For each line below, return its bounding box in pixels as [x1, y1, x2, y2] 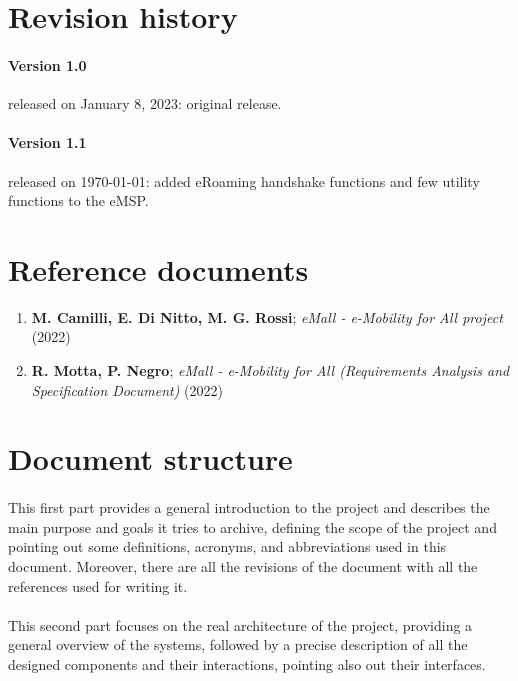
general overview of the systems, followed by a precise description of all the [8, 634, 468, 655]
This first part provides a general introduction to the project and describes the [8, 497, 490, 518]
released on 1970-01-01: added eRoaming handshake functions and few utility [8, 170, 480, 191]
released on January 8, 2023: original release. [8, 93, 282, 114]
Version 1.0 [8, 54, 87, 75]
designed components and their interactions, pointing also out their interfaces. [8, 653, 486, 674]
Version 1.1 [8, 132, 87, 153]
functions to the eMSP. [8, 190, 149, 211]
